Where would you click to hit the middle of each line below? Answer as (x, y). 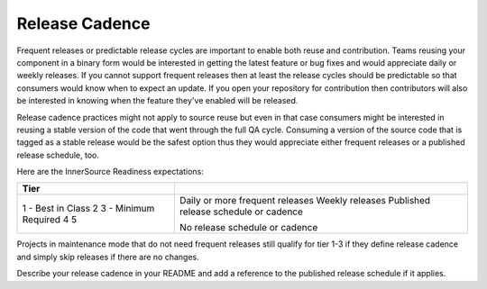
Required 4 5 (49, 220)
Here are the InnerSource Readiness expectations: (110, 172)
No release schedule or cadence (248, 228)
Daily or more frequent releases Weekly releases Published (305, 201)
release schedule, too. (58, 155)
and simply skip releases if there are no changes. (108, 257)
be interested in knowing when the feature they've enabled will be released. (157, 101)
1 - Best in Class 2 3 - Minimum (88, 209)
